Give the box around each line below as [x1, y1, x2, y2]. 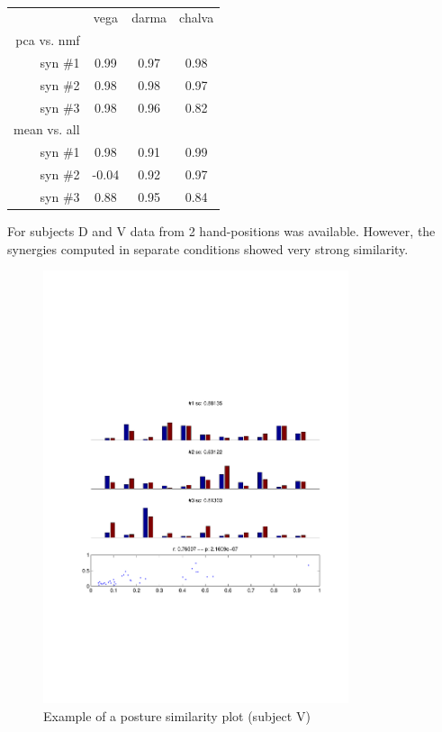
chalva [179, 8, 214, 27]
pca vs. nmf [15, 31, 80, 50]
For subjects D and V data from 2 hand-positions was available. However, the [7, 222, 436, 241]
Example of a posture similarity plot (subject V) [43, 706, 311, 725]
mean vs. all [14, 120, 80, 139]
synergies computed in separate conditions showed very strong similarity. [7, 239, 409, 258]
